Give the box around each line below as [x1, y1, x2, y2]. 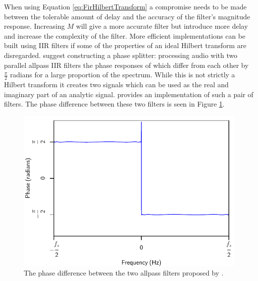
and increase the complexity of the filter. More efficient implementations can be [4, 30, 246, 41]
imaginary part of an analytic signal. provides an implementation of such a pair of [4, 89, 254, 99]
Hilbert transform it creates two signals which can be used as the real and [4, 79, 229, 89]
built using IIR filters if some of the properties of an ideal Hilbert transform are [4, 40, 247, 51]
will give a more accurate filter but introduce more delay [76, 21, 248, 31]
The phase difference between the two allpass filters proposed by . [24, 268, 224, 278]
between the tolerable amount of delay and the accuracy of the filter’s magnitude [4, 11, 251, 21]
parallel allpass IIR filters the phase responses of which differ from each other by [4, 59, 249, 70]
